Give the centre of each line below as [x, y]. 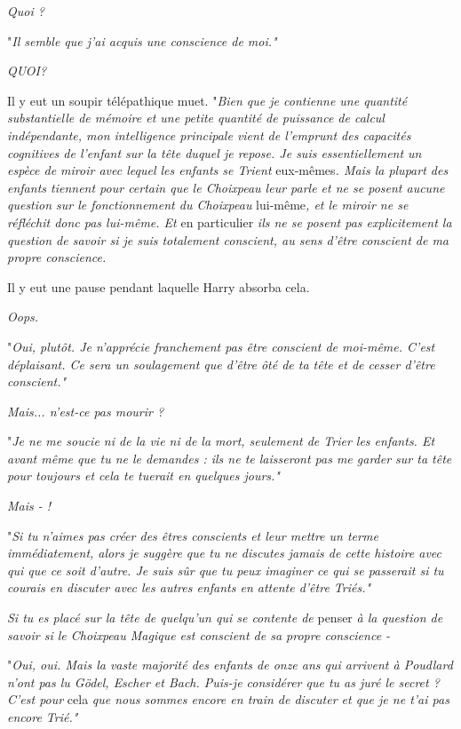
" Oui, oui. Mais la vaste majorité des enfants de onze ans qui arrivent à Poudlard [230, 665]
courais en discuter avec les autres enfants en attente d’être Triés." [189, 587]
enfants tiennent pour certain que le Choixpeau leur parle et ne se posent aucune [226, 187]
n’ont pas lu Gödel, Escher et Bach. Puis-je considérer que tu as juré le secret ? [223, 681]
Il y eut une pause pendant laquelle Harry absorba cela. [159, 286]
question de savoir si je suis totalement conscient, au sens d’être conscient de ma [228, 239]
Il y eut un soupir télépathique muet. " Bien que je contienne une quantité [207, 100]
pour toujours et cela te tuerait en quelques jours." [143, 475]
